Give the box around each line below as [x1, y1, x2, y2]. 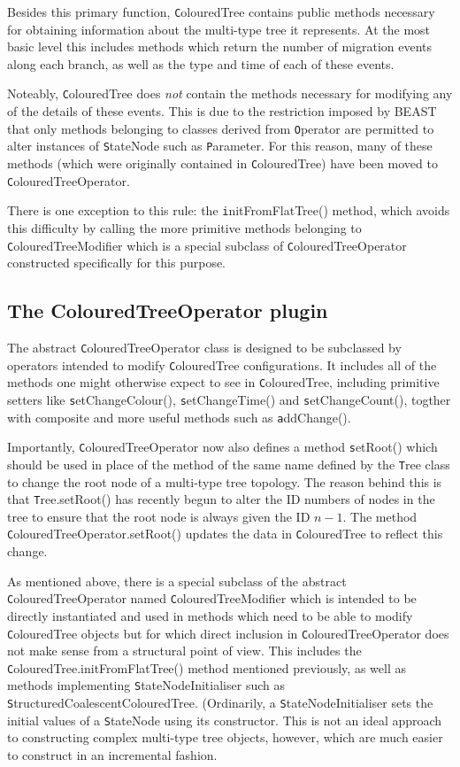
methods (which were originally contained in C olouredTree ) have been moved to [7, 154, 438, 172]
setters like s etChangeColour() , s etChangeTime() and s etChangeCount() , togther [7, 390, 451, 408]
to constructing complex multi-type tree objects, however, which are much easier [7, 728, 443, 747]
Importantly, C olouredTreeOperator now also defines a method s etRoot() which [7, 438, 438, 456]
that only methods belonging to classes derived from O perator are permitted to [7, 119, 434, 137]
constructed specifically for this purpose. [7, 253, 226, 272]
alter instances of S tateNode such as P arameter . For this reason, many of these [7, 136, 433, 155]
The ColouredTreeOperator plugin [7, 297, 328, 324]
